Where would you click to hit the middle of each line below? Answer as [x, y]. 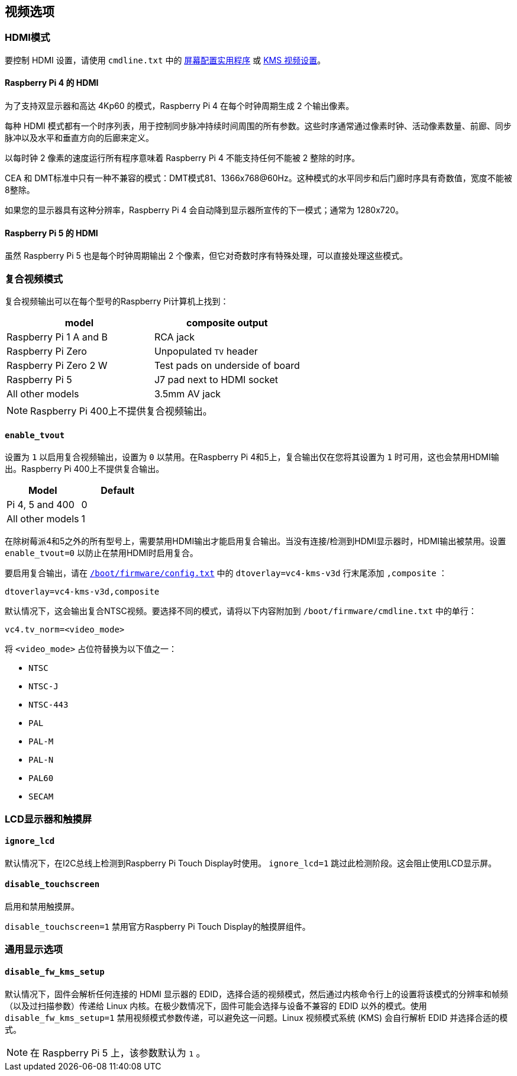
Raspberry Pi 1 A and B [57, 337]
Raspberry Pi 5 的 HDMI [51, 233]
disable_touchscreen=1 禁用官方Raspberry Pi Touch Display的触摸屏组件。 [158, 927]
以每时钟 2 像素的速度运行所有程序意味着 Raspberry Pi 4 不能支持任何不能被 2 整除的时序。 [182, 158]
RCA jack [174, 337]
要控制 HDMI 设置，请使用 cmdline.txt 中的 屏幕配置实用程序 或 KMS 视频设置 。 [165, 60]
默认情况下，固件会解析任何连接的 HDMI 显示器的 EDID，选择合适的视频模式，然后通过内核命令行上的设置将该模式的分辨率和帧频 [257, 994]
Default [118, 491]
